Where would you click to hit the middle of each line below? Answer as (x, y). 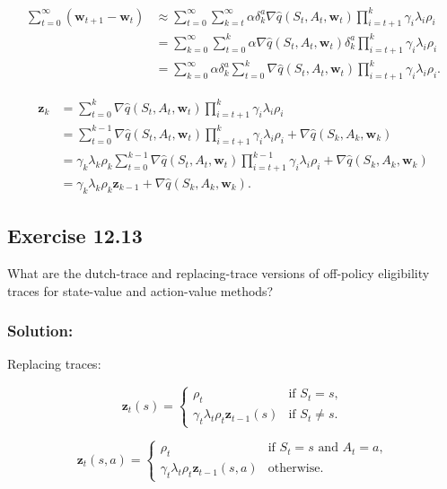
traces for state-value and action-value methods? (140, 290)
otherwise (294, 469)
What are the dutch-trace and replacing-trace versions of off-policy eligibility (219, 273)
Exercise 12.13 (75, 236)
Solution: (40, 331)
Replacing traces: (54, 364)
